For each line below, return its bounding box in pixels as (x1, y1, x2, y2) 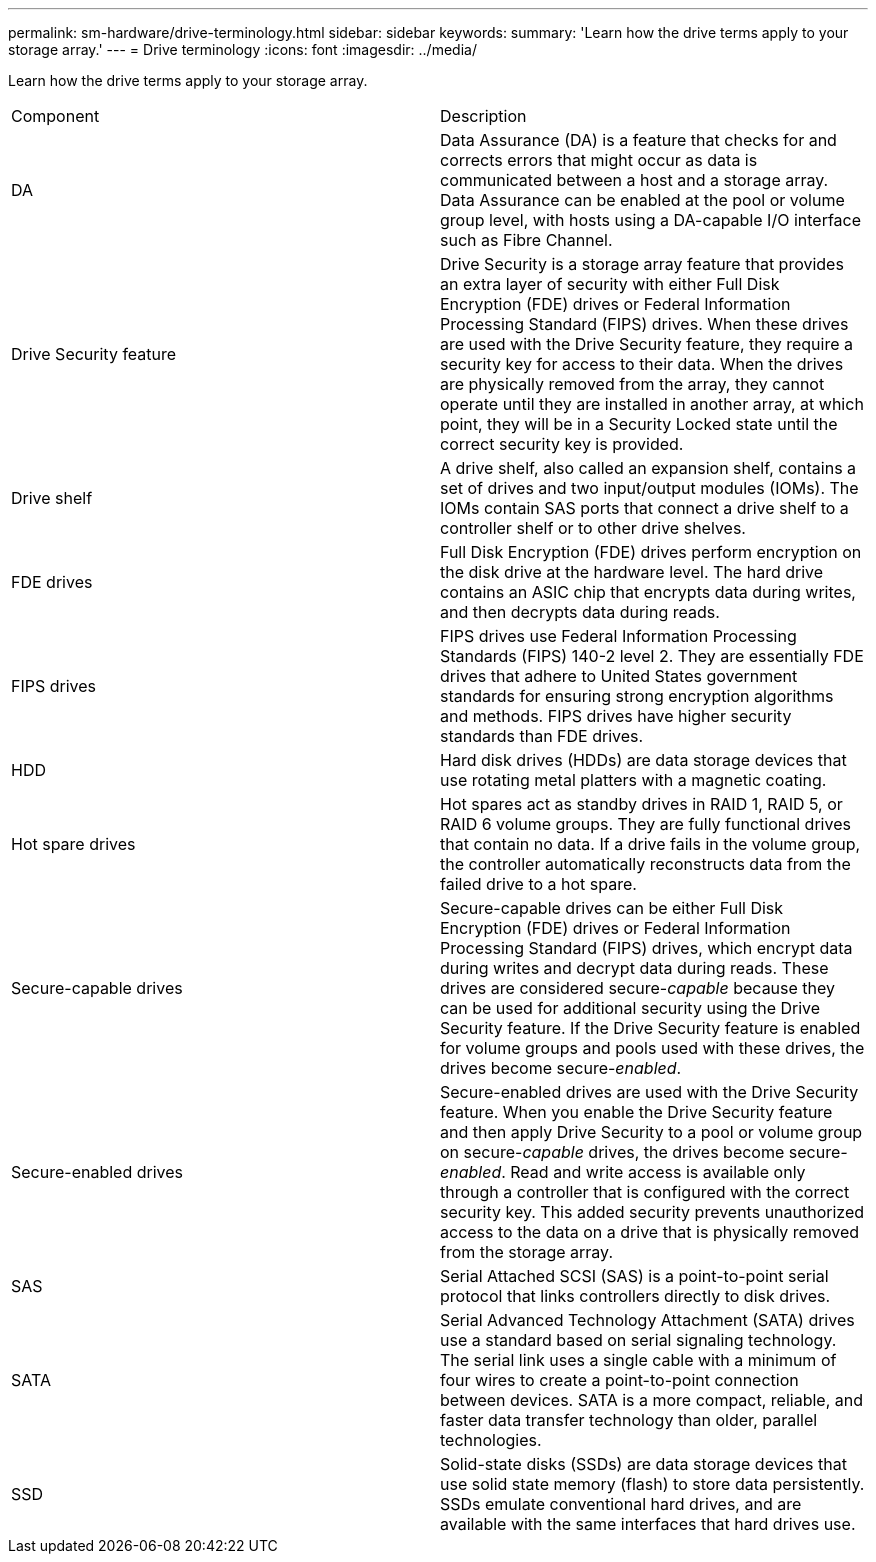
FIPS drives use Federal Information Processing (440, 626, 797, 646)
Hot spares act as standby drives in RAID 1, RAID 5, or (440, 794, 843, 814)
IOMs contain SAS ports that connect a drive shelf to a (440, 498, 849, 518)
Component (11, 106, 100, 126)
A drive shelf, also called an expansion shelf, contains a (440, 458, 857, 478)
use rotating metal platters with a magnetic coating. (440, 770, 827, 790)
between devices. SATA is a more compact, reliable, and (440, 1390, 863, 1410)
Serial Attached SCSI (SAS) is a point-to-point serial (440, 1266, 829, 1286)
